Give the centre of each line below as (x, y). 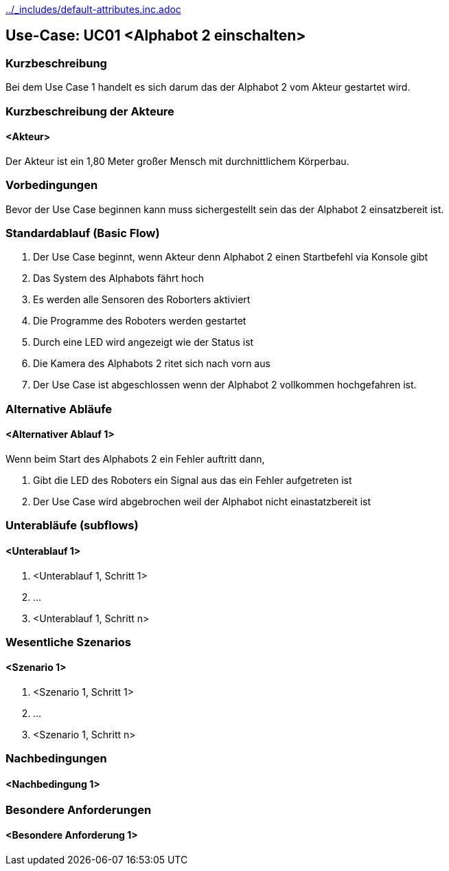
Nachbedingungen (56, 759)
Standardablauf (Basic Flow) (83, 233)
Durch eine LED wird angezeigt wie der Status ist (143, 342)
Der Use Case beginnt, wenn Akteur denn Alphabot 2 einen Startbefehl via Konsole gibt (230, 257)
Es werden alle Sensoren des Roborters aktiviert (142, 300)
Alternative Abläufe (59, 409)
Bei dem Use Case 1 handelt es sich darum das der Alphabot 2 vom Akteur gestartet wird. (208, 87)
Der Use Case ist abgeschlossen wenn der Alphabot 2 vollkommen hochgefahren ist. (225, 385)
